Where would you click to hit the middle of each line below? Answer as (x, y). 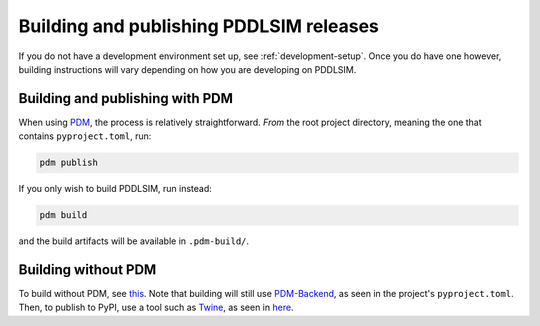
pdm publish (69, 163)
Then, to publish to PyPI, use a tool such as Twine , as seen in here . (156, 307)
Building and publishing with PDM (126, 98)
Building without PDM (87, 269)
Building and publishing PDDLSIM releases (199, 26)
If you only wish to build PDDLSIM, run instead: (115, 189)
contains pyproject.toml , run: (85, 136)
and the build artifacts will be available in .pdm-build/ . (134, 241)
